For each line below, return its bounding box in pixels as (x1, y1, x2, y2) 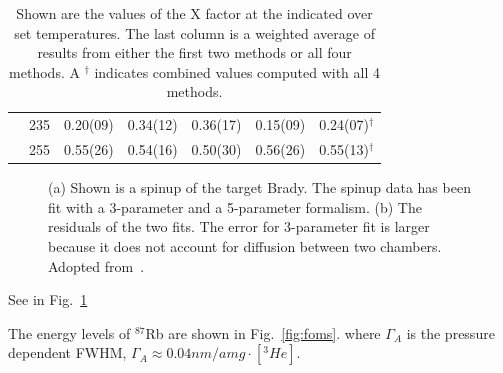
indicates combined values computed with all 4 (94, 61, 381, 82)
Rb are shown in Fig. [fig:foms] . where (145, 322, 381, 343)
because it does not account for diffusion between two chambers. (48, 235, 442, 256)
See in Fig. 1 (8, 289, 88, 310)
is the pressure (406, 322, 495, 343)
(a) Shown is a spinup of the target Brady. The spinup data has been (48, 177, 471, 198)
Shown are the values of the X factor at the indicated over (16, 3, 373, 23)
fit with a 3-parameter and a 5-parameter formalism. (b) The (48, 196, 422, 217)
